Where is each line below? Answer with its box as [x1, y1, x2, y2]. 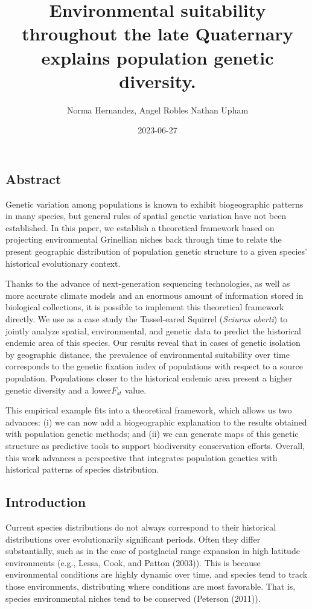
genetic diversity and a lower [5, 383, 112, 396]
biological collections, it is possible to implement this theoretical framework [5, 301, 284, 313]
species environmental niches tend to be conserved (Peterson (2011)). [5, 591, 261, 604]
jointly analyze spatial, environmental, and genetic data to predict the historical [5, 324, 301, 337]
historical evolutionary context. [5, 257, 121, 269]
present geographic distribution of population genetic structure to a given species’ [5, 245, 307, 258]
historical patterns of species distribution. [5, 463, 159, 476]
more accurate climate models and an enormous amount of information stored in [5, 289, 304, 301]
